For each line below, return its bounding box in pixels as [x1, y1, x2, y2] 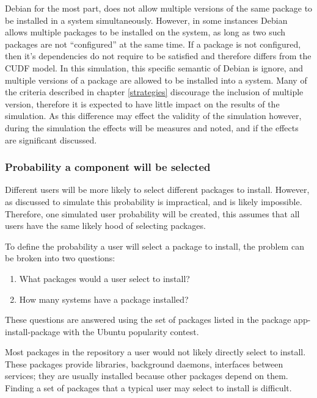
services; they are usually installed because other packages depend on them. [5, 369, 288, 382]
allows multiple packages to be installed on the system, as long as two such [5, 26, 286, 38]
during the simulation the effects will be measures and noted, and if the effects [5, 121, 299, 134]
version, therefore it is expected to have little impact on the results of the [5, 97, 280, 110]
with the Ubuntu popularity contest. [62, 325, 199, 338]
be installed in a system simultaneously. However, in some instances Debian [5, 13, 288, 26]
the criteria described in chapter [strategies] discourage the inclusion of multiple [5, 85, 304, 98]
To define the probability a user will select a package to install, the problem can [5, 239, 304, 252]
